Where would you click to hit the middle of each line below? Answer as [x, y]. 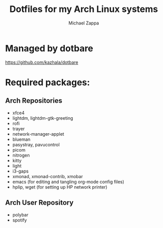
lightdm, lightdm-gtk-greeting [43, 118]
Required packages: [48, 82]
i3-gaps [20, 171]
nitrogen [21, 155]
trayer [18, 129]
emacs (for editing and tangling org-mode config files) [68, 182]
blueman [21, 139]
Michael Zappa [84, 23]
